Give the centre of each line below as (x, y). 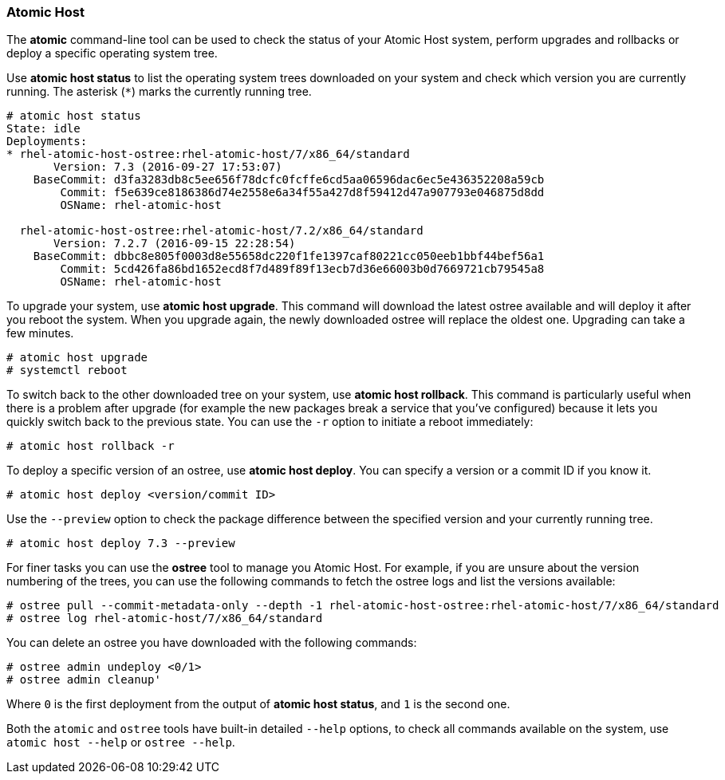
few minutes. (40, 333)
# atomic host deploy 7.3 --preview (121, 544)
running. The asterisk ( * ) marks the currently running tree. (159, 92)
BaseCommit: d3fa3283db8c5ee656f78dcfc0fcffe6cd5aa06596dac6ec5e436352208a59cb (289, 180)
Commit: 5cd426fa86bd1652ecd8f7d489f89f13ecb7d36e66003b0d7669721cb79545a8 (302, 269)
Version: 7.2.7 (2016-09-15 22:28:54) (175, 244)
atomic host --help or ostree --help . (121, 743)
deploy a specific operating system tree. (112, 53)
